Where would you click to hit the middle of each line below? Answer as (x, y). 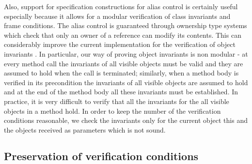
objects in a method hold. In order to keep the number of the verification (112, 111)
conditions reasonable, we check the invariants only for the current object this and (126, 120)
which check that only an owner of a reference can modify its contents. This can (123, 35)
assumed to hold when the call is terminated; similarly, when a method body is (121, 73)
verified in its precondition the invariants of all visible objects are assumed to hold (126, 82)
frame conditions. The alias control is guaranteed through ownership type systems (126, 25)
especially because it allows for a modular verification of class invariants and (117, 16)
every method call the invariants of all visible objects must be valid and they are (124, 63)
